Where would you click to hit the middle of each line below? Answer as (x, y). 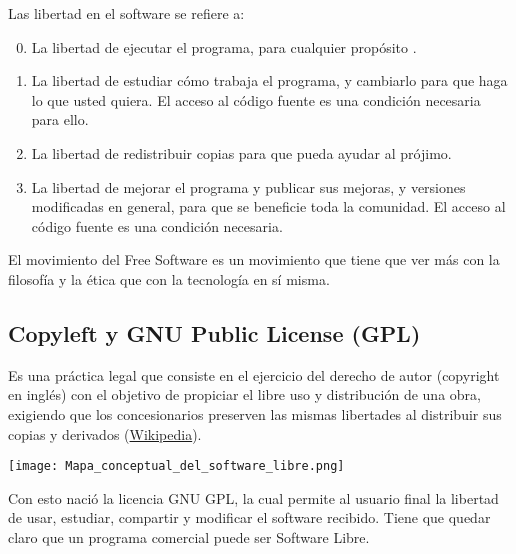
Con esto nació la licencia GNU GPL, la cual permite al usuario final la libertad (253, 497)
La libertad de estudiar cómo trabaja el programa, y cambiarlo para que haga (269, 80)
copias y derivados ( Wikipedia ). (105, 433)
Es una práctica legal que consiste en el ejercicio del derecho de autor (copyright (254, 374)
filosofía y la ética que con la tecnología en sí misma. (169, 278)
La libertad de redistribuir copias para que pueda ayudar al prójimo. (241, 152)
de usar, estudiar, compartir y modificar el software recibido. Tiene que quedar (249, 517)
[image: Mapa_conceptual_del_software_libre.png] (176, 466)
